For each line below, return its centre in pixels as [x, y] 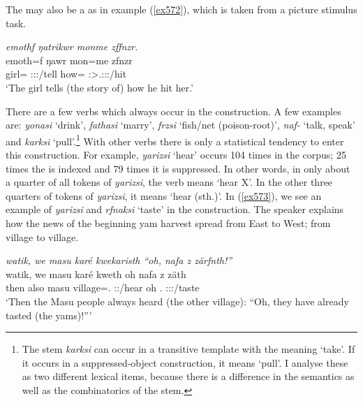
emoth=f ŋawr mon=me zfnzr [69, 60]
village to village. [42, 236]
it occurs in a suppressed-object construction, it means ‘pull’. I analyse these [185, 362]
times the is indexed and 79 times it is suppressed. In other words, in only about [178, 168]
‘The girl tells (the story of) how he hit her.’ [99, 87]
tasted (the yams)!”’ [49, 315]
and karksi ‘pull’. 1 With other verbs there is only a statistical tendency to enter [175, 140]
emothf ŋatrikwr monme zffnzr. [72, 46]
